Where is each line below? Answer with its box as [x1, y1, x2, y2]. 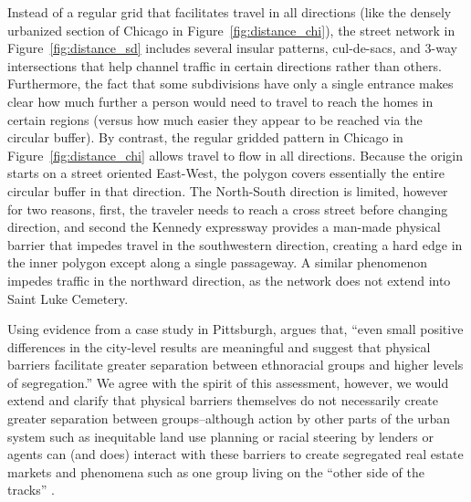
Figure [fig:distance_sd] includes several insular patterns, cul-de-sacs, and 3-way [7, 38, 457, 58]
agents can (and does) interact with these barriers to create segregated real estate [7, 444, 464, 464]
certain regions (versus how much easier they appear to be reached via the [7, 110, 423, 129]
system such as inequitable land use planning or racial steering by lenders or [7, 426, 434, 445]
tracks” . [7, 480, 55, 499]
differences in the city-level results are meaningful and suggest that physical [7, 337, 431, 356]
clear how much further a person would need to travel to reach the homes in [7, 91, 434, 110]
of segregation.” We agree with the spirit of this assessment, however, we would [7, 372, 449, 392]
